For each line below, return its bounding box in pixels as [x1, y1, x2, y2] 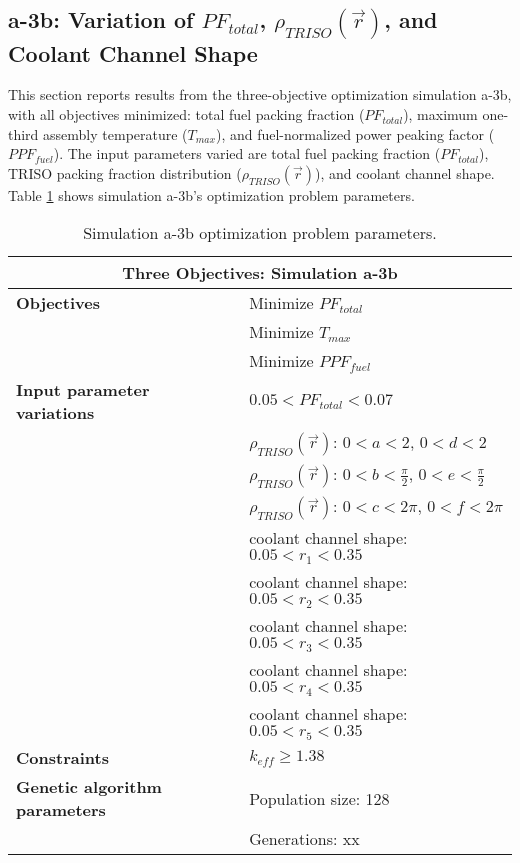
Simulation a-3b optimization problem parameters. [83, 221, 437, 245]
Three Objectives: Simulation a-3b [122, 261, 398, 285]
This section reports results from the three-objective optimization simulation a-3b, [8, 84, 512, 105]
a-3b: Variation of [8, 4, 194, 35]
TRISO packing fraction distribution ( [8, 162, 242, 183]
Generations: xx [249, 827, 360, 851]
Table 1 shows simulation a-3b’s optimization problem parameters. [8, 184, 415, 205]
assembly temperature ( [43, 123, 188, 144]
